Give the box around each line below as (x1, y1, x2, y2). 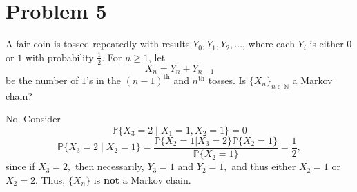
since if (6, 159, 35, 173)
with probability (25, 50, 94, 64)
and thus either (231, 159, 296, 173)
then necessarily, (75, 159, 144, 173)
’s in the (86, 73, 121, 87)
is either (309, 36, 344, 51)
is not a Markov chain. (93, 172, 191, 186)
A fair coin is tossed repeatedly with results (6, 36, 190, 51)
